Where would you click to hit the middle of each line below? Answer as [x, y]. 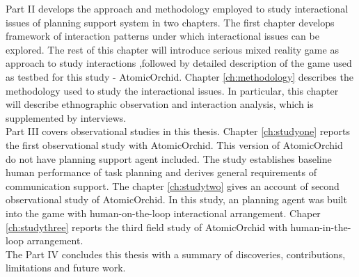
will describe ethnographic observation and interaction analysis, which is [160, 104]
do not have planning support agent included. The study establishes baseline [169, 158]
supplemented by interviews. [66, 117]
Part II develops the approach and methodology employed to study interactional [177, 8]
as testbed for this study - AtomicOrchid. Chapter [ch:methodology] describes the [179, 76]
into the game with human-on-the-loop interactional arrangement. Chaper [163, 213]
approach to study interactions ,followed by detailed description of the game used [179, 63]
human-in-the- [321, 227]
